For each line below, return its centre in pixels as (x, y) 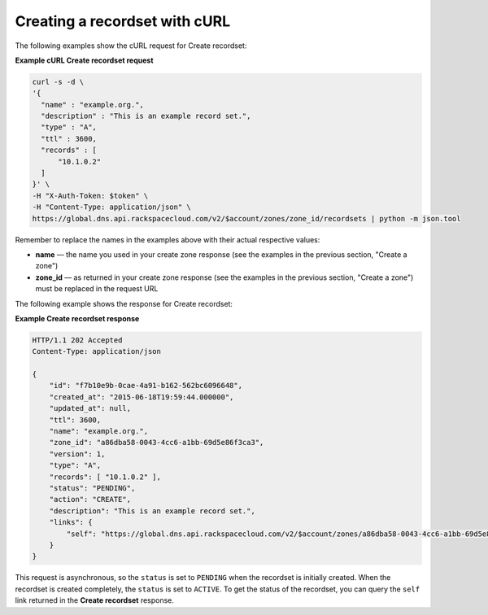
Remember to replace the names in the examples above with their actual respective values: (168, 239)
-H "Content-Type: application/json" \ (111, 207)
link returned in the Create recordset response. (95, 600)
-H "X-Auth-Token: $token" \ (90, 196)
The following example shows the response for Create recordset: (124, 303)
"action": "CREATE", (90, 499)
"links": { (71, 522)
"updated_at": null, (90, 408)
